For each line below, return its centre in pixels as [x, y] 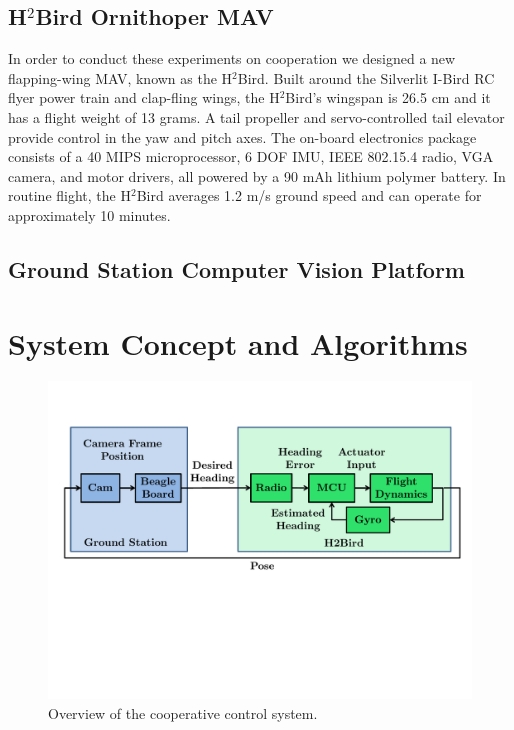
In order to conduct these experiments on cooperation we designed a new [232, 58]
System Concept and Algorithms [238, 342]
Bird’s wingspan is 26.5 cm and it [388, 97]
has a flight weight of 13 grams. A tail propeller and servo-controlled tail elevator [256, 116]
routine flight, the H [69, 195]
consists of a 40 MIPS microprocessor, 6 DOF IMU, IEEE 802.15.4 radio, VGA [251, 156]
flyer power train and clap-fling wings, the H [144, 97]
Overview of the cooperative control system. [183, 713]
